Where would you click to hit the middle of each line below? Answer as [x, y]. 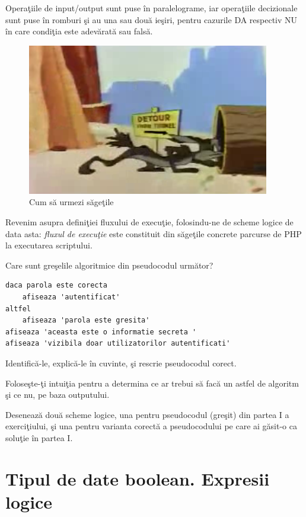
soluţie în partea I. [39, 437]
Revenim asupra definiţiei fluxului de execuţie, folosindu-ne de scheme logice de [149, 221]
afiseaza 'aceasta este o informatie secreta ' [101, 332]
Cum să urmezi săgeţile [71, 202]
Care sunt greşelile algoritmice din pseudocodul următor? [109, 265]
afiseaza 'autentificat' [71, 297]
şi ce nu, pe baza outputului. [58, 395]
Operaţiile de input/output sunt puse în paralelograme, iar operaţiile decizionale [152, 8]
